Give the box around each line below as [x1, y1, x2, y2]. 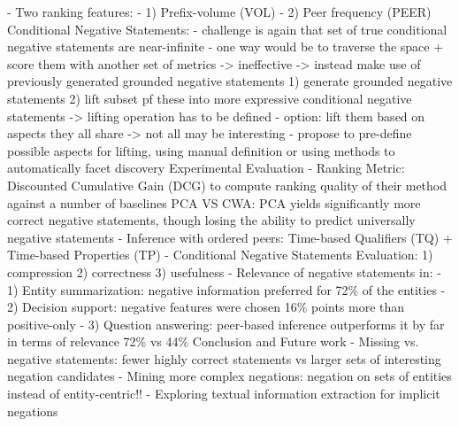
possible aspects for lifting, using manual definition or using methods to [7, 141, 395, 159]
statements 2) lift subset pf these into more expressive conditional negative [7, 89, 412, 107]
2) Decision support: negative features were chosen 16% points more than [7, 298, 405, 316]
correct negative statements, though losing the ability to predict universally [7, 211, 416, 229]
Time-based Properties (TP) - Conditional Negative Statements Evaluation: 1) [7, 245, 433, 264]
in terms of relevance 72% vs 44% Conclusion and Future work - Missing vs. [7, 332, 419, 351]
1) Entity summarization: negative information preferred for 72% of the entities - [7, 280, 446, 298]
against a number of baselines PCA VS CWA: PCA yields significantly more [7, 193, 421, 212]
